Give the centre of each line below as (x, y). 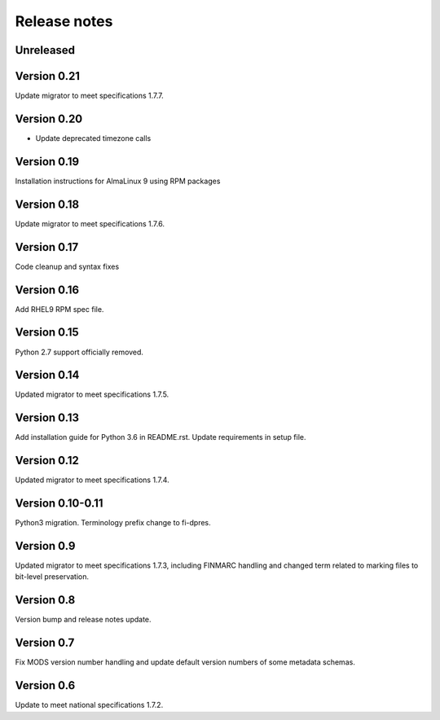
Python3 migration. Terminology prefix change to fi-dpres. (113, 523)
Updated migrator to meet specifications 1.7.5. (92, 394)
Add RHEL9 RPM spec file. (59, 309)
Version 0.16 (47, 290)
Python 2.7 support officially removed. (79, 352)
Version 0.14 (47, 375)
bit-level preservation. (52, 577)
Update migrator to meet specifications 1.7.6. (90, 223)
